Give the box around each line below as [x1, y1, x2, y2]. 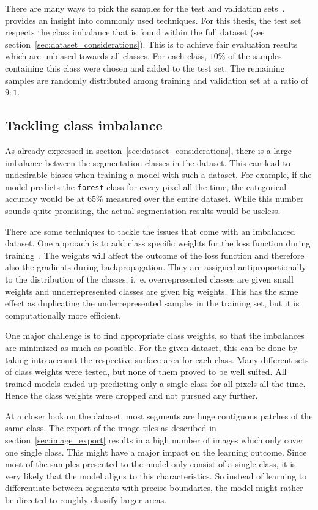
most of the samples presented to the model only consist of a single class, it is [5, 457, 296, 470]
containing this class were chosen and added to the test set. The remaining [5, 61, 285, 74]
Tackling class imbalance [5, 116, 163, 135]
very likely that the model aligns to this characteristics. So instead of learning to [5, 469, 307, 482]
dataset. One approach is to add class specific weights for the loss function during [5, 237, 311, 249]
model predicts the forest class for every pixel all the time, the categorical [5, 180, 287, 193]
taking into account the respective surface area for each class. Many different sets [5, 353, 309, 366]
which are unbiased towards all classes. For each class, [5, 50, 207, 62]
